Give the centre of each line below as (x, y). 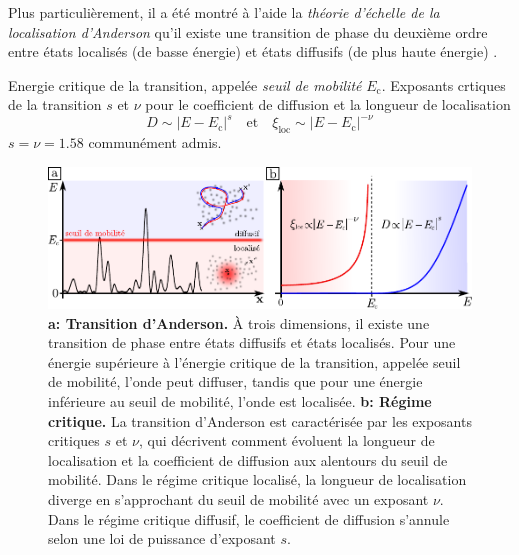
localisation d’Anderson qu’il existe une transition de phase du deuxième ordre (248, 31)
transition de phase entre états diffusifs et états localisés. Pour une (252, 342)
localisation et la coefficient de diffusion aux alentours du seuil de (248, 459)
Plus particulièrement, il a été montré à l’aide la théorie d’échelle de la (224, 12)
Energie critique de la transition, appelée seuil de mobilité (185, 84)
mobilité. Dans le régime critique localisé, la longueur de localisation (257, 479)
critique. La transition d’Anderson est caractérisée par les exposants (260, 420)
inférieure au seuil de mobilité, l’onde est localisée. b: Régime (240, 401)
